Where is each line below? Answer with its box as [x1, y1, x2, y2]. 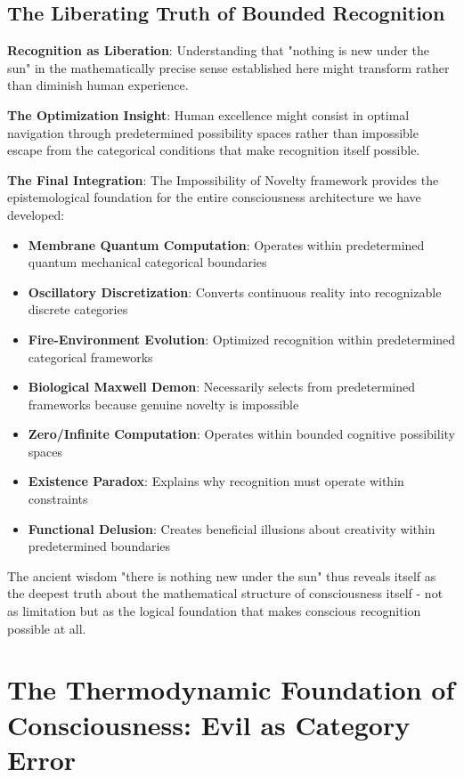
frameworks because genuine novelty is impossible [28, 394, 299, 413]
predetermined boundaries [28, 537, 171, 555]
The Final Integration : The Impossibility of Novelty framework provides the [7, 170, 439, 189]
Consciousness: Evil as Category [7, 706, 411, 742]
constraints [28, 490, 88, 508]
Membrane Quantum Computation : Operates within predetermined [28, 235, 425, 254]
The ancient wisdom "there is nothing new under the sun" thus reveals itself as [7, 566, 436, 585]
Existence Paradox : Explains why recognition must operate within [28, 472, 404, 490]
